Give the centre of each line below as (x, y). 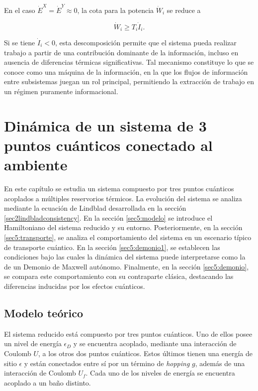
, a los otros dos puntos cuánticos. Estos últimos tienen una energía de (146, 353)
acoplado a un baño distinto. (47, 382)
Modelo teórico (43, 313)
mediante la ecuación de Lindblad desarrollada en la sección (95, 208)
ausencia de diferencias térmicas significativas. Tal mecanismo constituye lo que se (129, 62)
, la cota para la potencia (116, 10)
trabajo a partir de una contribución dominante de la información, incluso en (121, 52)
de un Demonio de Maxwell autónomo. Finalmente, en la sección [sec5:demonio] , (127, 266)
